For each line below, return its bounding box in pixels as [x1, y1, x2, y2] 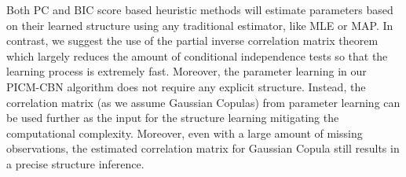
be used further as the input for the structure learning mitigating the [6, 109, 339, 126]
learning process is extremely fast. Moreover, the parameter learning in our [6, 63, 367, 79]
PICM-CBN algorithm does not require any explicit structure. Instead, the [6, 78, 366, 94]
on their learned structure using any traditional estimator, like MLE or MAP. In [6, 17, 393, 33]
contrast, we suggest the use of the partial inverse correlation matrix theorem [6, 32, 379, 49]
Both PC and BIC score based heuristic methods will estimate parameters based [6, 2, 393, 17]
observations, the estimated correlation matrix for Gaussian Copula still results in [6, 140, 400, 157]
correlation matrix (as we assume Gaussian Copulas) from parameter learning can [6, 94, 401, 110]
